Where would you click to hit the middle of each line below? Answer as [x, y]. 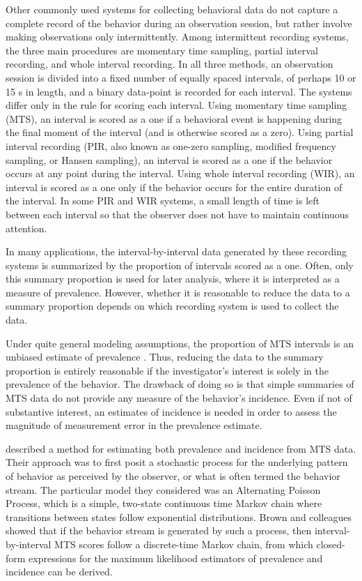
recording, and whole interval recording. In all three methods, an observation [170, 64]
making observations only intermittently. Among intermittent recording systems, [177, 37]
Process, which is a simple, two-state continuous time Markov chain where [164, 503]
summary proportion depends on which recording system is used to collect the [172, 306]
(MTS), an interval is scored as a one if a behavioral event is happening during [174, 118]
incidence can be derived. [59, 572]
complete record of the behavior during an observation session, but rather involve [179, 23]
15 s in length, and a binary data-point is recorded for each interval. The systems [179, 91]
